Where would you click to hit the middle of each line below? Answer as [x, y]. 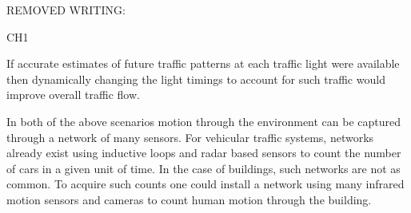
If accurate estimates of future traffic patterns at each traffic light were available [203, 63]
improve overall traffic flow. [73, 95]
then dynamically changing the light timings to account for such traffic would [196, 79]
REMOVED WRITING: [66, 10]
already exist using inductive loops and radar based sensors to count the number [204, 153]
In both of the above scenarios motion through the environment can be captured [204, 121]
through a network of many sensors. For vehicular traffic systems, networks [190, 137]
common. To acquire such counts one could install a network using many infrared [205, 184]
